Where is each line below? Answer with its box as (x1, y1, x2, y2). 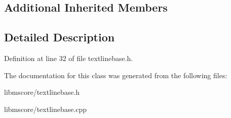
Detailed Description (4, 29, 115, 45)
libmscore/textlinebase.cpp (4, 103, 87, 114)
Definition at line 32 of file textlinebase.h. (4, 52, 133, 63)
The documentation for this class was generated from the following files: (4, 70, 227, 80)
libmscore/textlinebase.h (4, 87, 80, 97)
